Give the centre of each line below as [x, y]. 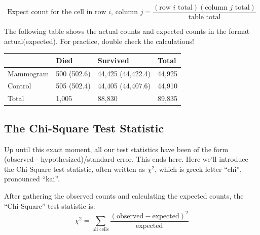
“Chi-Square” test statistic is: [50, 205]
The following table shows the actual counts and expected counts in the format [127, 31]
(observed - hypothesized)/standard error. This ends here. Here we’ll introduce [126, 159]
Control [20, 86]
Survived [113, 60]
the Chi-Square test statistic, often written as [75, 169]
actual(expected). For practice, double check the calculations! [99, 41]
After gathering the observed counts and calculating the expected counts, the [124, 195]
